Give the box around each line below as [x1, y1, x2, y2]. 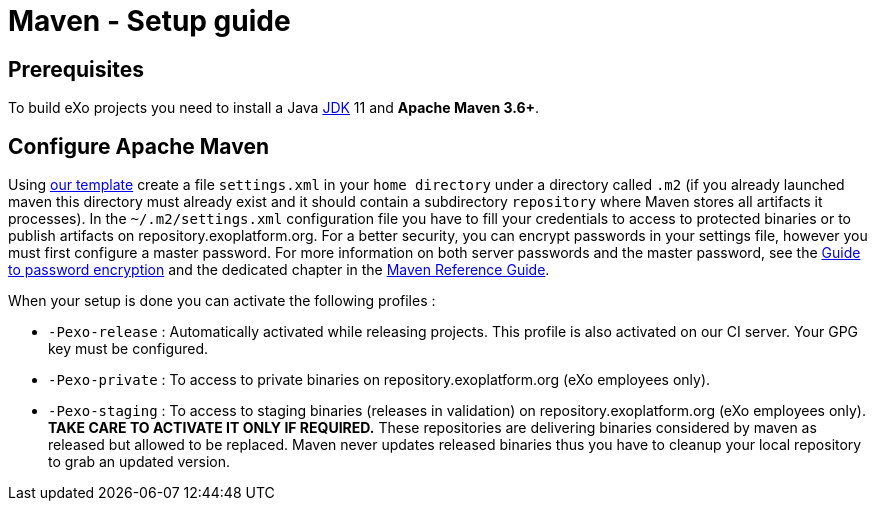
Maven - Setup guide [8, 4, 291, 38]
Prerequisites [8, 56, 144, 82]
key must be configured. [48, 340, 209, 358]
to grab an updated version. [48, 453, 230, 471]
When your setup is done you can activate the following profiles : [8, 292, 436, 310]
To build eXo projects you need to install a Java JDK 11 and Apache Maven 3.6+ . [8, 99, 540, 117]
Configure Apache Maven [8, 133, 269, 159]
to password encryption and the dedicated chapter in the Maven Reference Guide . [8, 261, 550, 279]
